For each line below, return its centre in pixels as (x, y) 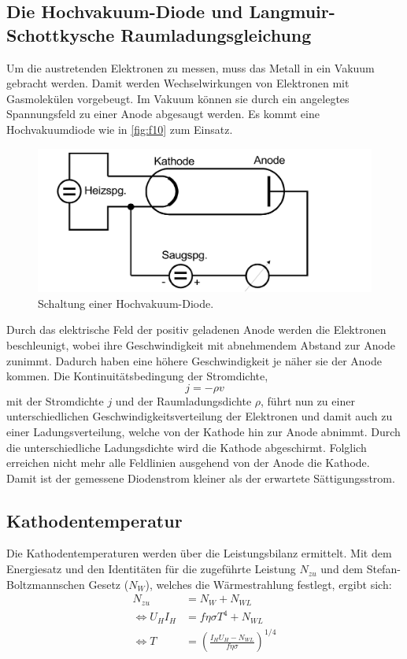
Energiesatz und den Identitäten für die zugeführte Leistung (151, 569)
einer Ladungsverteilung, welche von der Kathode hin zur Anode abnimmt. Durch (203, 431)
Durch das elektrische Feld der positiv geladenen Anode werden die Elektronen (196, 329)
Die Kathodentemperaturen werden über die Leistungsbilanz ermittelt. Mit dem (199, 553)
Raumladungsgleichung (216, 34)
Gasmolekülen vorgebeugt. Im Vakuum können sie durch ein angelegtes (178, 98)
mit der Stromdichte (55, 400)
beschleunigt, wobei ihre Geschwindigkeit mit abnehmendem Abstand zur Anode (201, 344)
